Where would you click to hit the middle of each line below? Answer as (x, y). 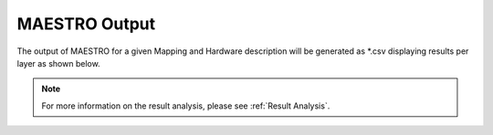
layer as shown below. (58, 63)
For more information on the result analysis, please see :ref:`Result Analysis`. (186, 106)
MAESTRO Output (86, 24)
